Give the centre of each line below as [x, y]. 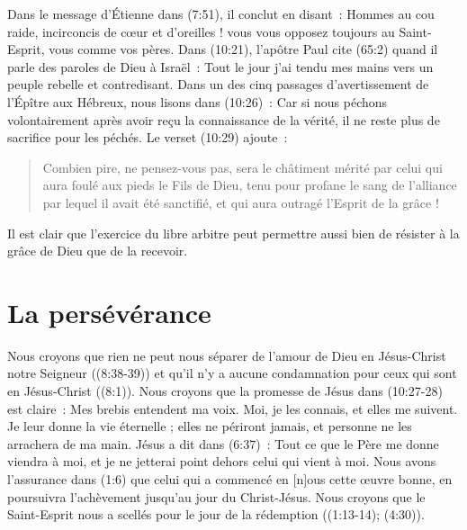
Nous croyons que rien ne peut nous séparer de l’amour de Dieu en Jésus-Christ [227, 355]
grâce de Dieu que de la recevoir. [98, 251]
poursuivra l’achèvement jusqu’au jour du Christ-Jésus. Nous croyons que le [216, 496]
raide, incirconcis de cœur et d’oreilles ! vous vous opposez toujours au [201, 31]
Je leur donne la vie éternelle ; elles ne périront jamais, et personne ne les [210, 426]
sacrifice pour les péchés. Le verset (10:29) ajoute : [148, 137]
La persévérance [109, 312]
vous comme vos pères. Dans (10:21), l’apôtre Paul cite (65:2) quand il [243, 49]
